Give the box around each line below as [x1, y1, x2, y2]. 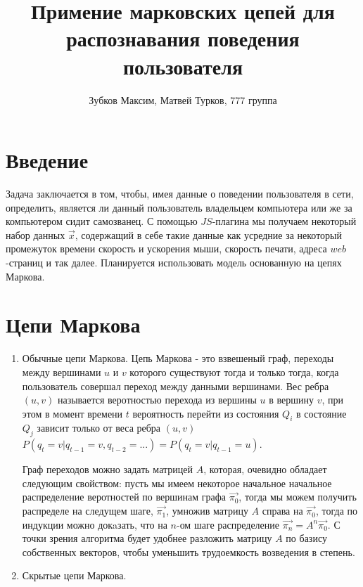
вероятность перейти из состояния [132, 406, 279, 420]
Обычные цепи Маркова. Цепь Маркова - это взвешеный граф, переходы [22, 351, 334, 366]
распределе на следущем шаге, [22, 503, 153, 518]
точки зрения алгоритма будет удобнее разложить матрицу [22, 531, 272, 546]
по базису [286, 531, 327, 546]
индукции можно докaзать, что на [22, 517, 167, 531]
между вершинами [22, 364, 101, 379]
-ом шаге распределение [176, 517, 279, 531]
